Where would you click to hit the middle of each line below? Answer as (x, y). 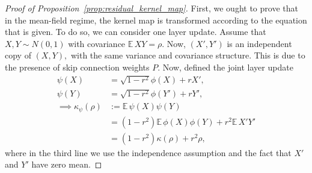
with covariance (97, 43)
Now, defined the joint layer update (228, 67)
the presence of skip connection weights (77, 67)
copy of (18, 55)
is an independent (259, 43)
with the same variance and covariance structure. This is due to (188, 55)
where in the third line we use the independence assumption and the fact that (148, 152)
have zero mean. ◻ (67, 164)
